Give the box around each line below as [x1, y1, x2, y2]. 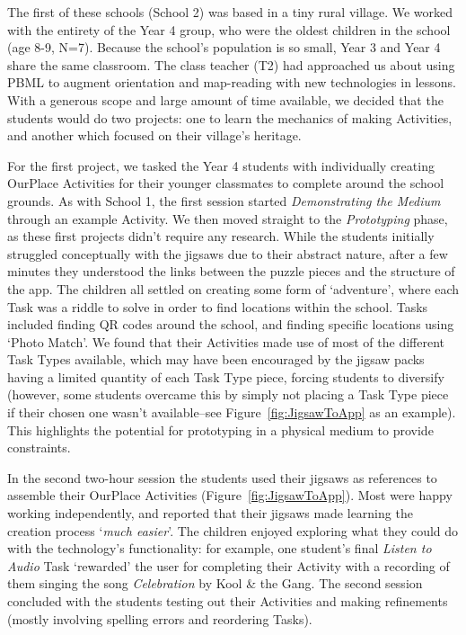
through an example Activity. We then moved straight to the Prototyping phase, [7, 209, 448, 228]
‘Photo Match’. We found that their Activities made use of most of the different [7, 332, 445, 351]
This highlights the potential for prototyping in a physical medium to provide [7, 420, 434, 439]
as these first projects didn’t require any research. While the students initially [7, 227, 435, 246]
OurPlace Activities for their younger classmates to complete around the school [7, 174, 444, 192]
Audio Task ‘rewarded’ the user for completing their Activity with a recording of [7, 556, 450, 575]
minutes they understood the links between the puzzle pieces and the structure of [7, 262, 455, 281]
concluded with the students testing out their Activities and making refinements [7, 592, 448, 610]
